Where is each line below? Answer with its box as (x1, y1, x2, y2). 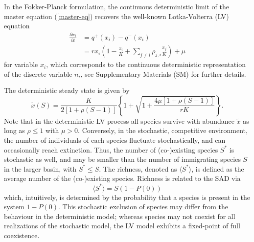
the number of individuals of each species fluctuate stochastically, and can (4, 135, 226, 145)
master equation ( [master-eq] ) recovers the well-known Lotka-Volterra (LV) (4, 11, 229, 21)
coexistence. (4, 230, 40, 240)
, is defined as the (191, 163, 244, 174)
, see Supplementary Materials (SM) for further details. (80, 68, 246, 79)
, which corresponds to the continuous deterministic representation (46, 59, 246, 69)
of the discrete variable (4, 68, 72, 79)
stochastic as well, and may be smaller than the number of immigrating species (4, 154, 241, 164)
